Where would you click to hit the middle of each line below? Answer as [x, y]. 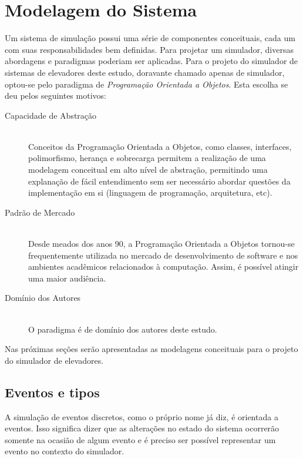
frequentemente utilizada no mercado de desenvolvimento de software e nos [163, 255]
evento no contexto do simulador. [65, 451]
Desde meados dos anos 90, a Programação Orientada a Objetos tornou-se [161, 244]
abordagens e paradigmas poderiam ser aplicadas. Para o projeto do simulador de [151, 61]
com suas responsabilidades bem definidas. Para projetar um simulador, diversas [149, 49]
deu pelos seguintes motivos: [55, 96]
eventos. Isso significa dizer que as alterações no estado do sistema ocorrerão [142, 428]
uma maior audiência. [67, 278]
